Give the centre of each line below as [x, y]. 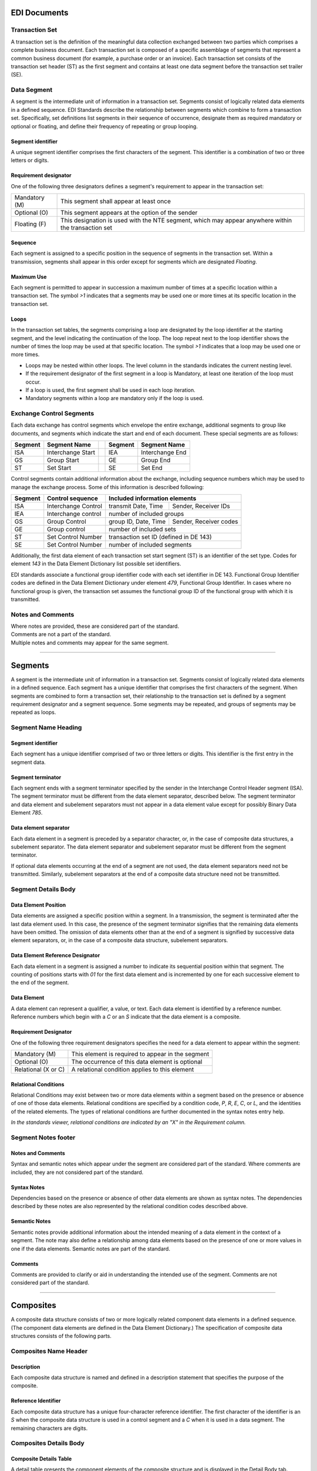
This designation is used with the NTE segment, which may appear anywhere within [176, 221]
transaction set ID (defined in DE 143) [161, 537]
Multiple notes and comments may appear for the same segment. [90, 643]
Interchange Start [71, 452]
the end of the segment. [40, 983]
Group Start [63, 460]
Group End [156, 460]
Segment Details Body [43, 889]
